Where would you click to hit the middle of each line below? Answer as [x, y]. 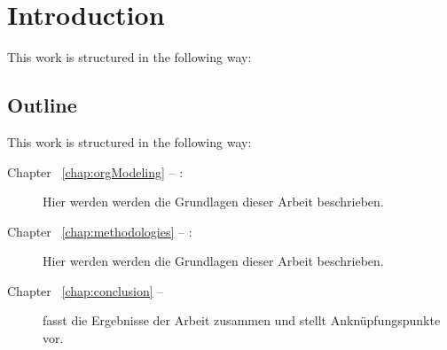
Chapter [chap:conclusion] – [86, 290]
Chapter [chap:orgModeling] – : [95, 171]
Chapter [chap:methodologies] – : [100, 231]
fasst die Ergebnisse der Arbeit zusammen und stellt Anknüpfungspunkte [242, 320]
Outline [42, 105]
